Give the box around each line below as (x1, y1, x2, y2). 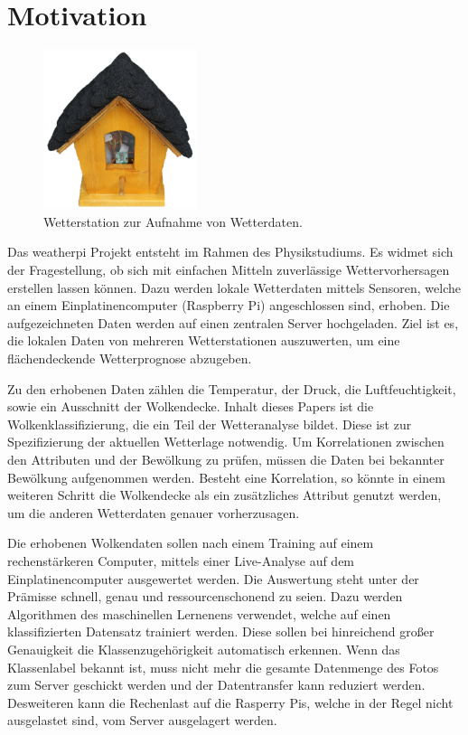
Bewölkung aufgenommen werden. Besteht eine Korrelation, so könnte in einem (7, 467, 445, 486)
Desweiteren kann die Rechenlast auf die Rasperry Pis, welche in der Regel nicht (7, 693, 454, 711)
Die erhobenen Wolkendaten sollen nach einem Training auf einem (7, 533, 374, 552)
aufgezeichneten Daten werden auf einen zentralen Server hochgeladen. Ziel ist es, (7, 313, 459, 332)
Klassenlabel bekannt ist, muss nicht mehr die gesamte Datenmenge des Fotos (7, 657, 439, 676)
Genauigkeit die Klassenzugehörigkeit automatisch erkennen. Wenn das (7, 639, 400, 658)
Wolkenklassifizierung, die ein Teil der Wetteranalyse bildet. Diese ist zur (7, 414, 412, 433)
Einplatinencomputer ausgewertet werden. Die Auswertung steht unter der (7, 569, 419, 588)
